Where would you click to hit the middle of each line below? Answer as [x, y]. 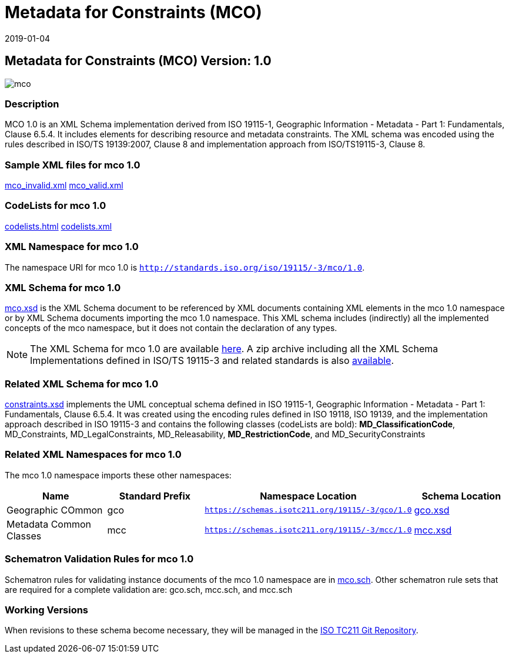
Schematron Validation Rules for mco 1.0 [99, 559]
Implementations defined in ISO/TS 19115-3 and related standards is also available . [212, 361]
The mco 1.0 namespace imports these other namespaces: [118, 475]
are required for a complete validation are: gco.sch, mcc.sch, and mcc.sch [149, 589]
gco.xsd [432, 510]
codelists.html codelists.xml [58, 226]
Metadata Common [49, 524]
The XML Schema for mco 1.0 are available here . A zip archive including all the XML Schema [234, 349]
